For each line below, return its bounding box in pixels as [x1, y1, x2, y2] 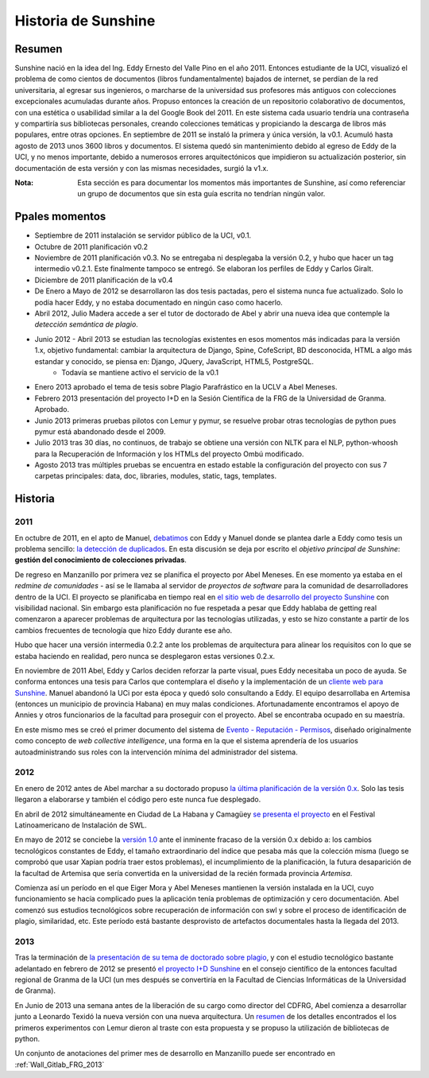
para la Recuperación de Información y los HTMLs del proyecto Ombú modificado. [34, 449, 304, 459]
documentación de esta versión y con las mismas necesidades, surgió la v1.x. [14, 163, 269, 173]
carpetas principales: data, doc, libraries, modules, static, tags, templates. [34, 471, 277, 481]
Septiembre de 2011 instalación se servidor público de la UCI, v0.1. [34, 231, 252, 240]
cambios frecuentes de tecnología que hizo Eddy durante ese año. [14, 625, 233, 635]
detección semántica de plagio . [34, 320, 138, 329]
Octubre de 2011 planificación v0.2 [34, 242, 149, 251]
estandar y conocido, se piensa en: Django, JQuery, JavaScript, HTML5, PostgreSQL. [34, 356, 314, 366]
